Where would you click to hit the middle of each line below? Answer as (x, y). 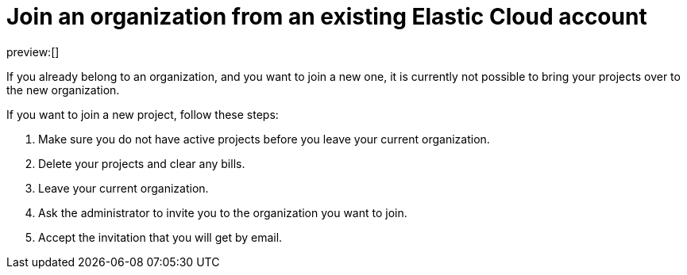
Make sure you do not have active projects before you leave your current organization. (264, 139)
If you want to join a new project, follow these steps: (143, 114)
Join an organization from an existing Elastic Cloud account (327, 17)
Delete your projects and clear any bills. (142, 163)
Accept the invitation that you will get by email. (160, 237)
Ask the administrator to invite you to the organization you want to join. (223, 212)
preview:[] (33, 52)
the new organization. (63, 90)
